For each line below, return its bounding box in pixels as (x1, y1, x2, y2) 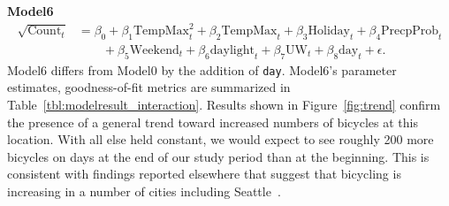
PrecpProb (381, 25, 439, 38)
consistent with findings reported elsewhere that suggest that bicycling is (7, 164, 401, 183)
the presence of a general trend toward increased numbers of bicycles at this (7, 112, 418, 131)
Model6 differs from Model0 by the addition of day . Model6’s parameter (7, 60, 397, 79)
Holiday (308, 25, 350, 38)
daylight (209, 43, 255, 57)
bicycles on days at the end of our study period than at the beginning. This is (7, 147, 430, 165)
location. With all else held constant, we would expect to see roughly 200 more (7, 130, 434, 149)
